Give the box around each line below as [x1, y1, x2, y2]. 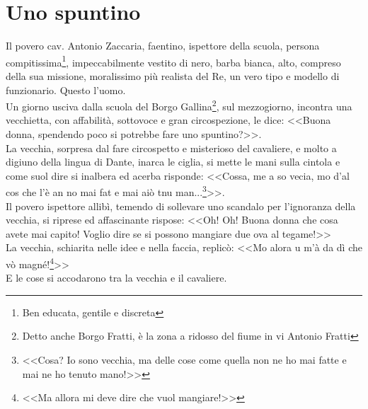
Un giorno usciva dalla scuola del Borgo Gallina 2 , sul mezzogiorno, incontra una [6, 97, 352, 113]
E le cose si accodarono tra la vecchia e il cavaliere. [6, 270, 227, 285]
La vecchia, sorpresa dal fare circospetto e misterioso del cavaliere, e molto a [6, 140, 337, 155]
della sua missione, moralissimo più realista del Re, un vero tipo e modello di [6, 68, 340, 83]
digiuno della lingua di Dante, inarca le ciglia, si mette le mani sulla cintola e [6, 154, 340, 169]
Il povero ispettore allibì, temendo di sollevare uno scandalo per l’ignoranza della [6, 198, 356, 213]
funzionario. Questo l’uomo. [6, 82, 126, 97]
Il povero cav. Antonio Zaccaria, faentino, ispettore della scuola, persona [6, 38, 320, 53]
